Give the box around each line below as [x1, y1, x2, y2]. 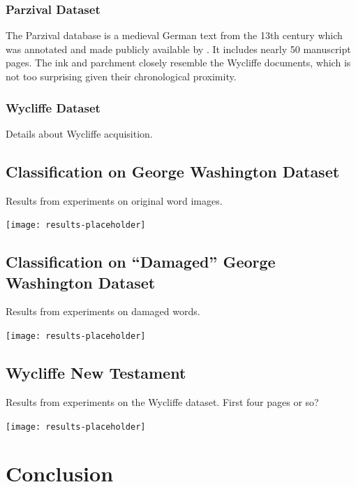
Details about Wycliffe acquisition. [6, 126, 153, 140]
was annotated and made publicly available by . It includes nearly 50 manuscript [6, 41, 351, 56]
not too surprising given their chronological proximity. [6, 69, 237, 83]
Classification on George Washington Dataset [6, 160, 340, 182]
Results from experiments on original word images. [6, 193, 223, 208]
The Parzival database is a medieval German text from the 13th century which [6, 28, 343, 43]
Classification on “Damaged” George [6, 251, 276, 272]
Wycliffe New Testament [6, 362, 186, 384]
